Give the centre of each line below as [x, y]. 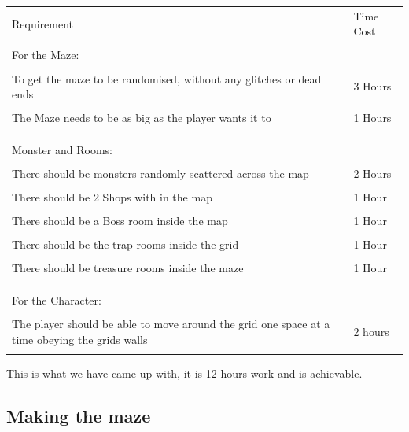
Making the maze [79, 415]
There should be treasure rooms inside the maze [128, 268]
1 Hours [372, 118]
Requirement [43, 23]
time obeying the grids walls [80, 339]
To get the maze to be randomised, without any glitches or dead [167, 78]
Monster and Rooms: [62, 149]
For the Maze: [46, 55]
